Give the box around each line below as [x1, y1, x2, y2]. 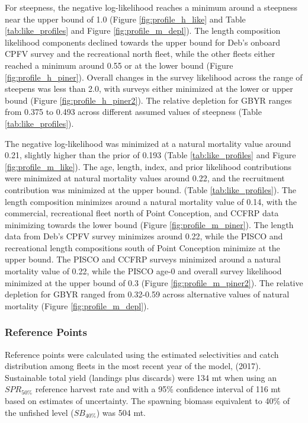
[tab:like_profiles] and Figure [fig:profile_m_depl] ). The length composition [5, 24, 281, 37]
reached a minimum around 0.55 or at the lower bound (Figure [5, 59, 233, 71]
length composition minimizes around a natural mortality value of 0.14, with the [5, 195, 297, 207]
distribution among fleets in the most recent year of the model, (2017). [5, 360, 261, 372]
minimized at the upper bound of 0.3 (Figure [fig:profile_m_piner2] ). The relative [5, 276, 303, 289]
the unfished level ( [5, 406, 74, 418]
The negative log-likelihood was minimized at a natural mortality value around [5, 137, 291, 149]
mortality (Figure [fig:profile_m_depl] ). [5, 299, 149, 312]
